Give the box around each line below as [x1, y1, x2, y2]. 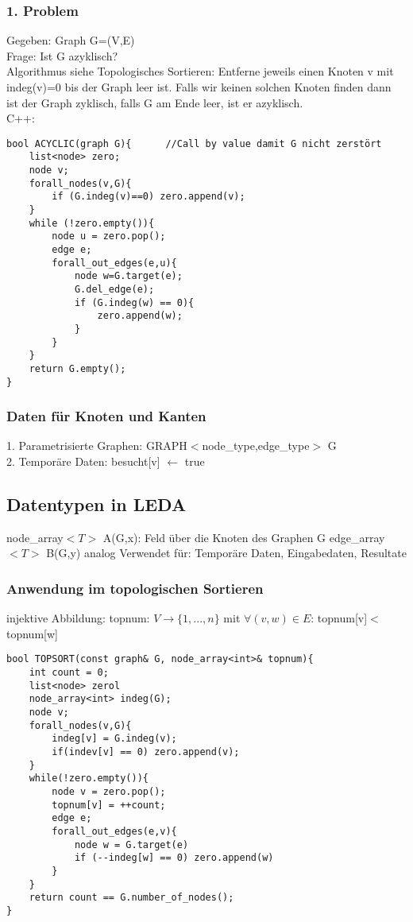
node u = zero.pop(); [52, 230, 166, 242]
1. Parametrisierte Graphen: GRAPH [6, 437, 187, 454]
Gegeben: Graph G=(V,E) [6, 32, 135, 48]
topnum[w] [6, 625, 58, 641]
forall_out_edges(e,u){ [52, 257, 177, 269]
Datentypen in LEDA [6, 492, 187, 517]
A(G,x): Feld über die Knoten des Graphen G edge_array [102, 529, 385, 545]
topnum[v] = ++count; [52, 799, 166, 811]
